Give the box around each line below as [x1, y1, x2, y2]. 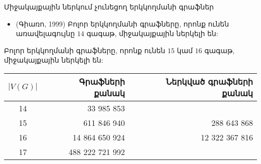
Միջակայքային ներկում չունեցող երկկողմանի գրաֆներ [4, 2, 214, 12]
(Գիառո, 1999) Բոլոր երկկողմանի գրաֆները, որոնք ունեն [16, 18, 229, 29]
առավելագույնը [16, 28, 75, 39]
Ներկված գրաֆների [166, 75, 253, 87]
